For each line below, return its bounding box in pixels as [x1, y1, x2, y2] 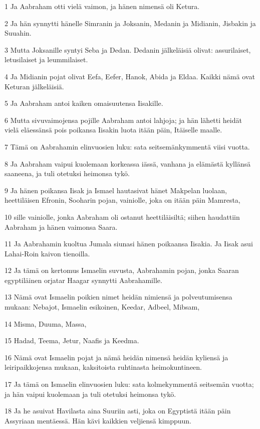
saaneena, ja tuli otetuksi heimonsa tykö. [5, 168, 130, 179]
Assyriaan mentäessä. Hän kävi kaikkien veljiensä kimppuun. [5, 415, 192, 425]
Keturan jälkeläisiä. [5, 81, 64, 91]
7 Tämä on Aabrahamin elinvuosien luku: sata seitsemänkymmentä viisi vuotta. [5, 141, 250, 152]
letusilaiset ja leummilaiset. [5, 54, 88, 65]
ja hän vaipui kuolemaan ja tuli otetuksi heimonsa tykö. [5, 388, 176, 399]
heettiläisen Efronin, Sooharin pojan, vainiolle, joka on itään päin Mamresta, [5, 195, 240, 205]
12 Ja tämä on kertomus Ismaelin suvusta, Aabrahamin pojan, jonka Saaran [5, 265, 239, 275]
